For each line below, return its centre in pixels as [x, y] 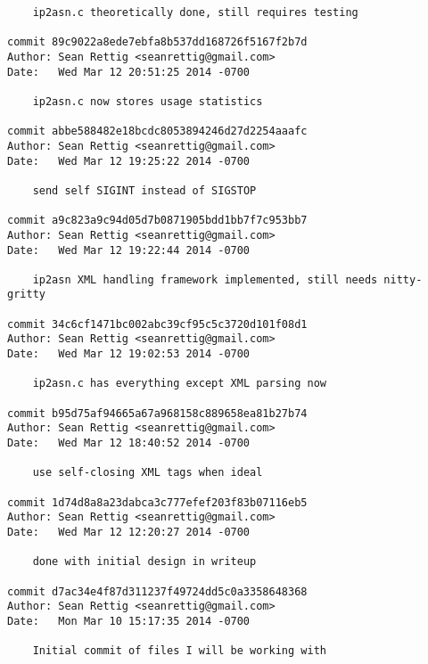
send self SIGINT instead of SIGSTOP [144, 190]
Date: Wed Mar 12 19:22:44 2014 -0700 [129, 250]
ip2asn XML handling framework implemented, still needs [205, 279]
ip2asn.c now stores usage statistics [148, 101]
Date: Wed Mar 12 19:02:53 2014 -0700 [129, 354]
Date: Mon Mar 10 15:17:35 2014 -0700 [129, 621]
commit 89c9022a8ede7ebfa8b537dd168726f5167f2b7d [157, 42]
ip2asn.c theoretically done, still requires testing [195, 12]
